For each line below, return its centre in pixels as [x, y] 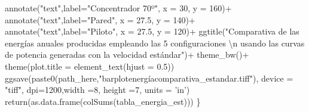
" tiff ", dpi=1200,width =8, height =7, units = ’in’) [97, 90]
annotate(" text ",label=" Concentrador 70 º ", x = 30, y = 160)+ [118, 8]
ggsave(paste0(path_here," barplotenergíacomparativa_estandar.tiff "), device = [149, 78]
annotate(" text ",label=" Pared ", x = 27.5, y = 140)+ [100, 19]
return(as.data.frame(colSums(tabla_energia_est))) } [103, 101]
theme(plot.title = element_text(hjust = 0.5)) [90, 66]
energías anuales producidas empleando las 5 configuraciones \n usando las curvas [155, 43]
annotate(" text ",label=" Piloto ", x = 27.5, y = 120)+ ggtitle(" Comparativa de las [152, 31]
